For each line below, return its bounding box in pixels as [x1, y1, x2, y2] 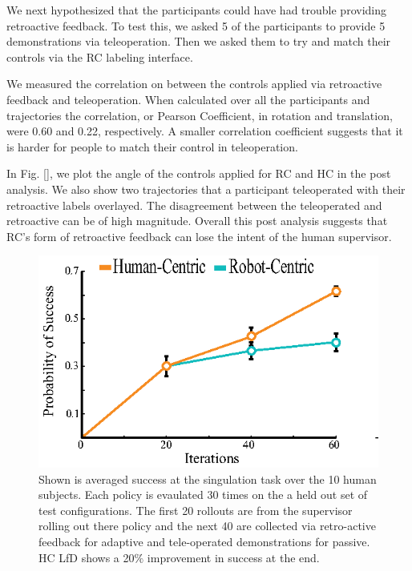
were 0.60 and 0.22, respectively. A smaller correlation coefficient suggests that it [6, 123, 403, 139]
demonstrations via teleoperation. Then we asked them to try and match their [6, 33, 391, 50]
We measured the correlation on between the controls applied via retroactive [6, 75, 382, 92]
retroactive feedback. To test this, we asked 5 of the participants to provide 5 [6, 17, 386, 34]
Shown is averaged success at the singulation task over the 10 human [38, 470, 377, 487]
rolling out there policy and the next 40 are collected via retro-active [38, 517, 376, 534]
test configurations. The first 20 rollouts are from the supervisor [38, 501, 353, 518]
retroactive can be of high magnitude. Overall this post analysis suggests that [6, 212, 388, 229]
